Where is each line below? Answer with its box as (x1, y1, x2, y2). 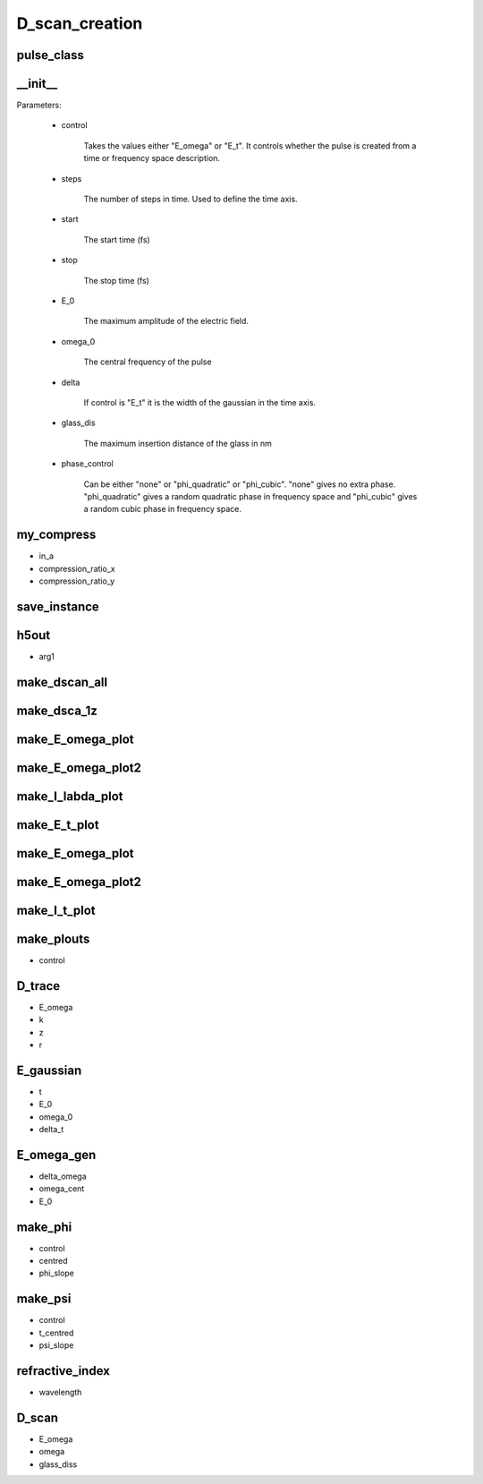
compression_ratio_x (38, 563, 115, 574)
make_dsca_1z (16, 703, 98, 718)
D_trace (16, 978, 61, 994)
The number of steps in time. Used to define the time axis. (83, 193, 299, 205)
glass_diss (38, 1459, 78, 1470)
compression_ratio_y (38, 576, 115, 586)
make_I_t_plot (16, 902, 96, 917)
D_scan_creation (16, 13, 143, 33)
